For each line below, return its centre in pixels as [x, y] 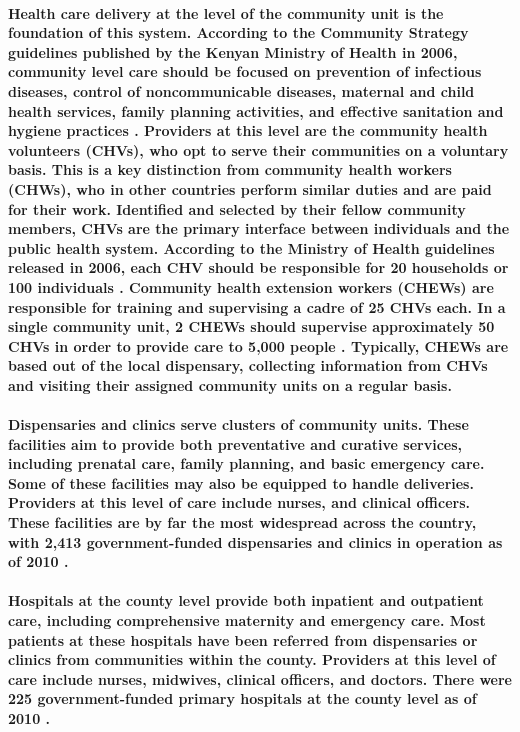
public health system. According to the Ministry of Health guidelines [251, 247]
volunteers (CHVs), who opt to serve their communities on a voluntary [258, 149]
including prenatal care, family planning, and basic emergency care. [246, 463]
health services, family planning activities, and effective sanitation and [256, 110]
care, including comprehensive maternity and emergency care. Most [247, 620]
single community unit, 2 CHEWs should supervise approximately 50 [251, 326]
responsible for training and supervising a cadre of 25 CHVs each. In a [257, 306]
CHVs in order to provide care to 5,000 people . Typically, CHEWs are [258, 345]
